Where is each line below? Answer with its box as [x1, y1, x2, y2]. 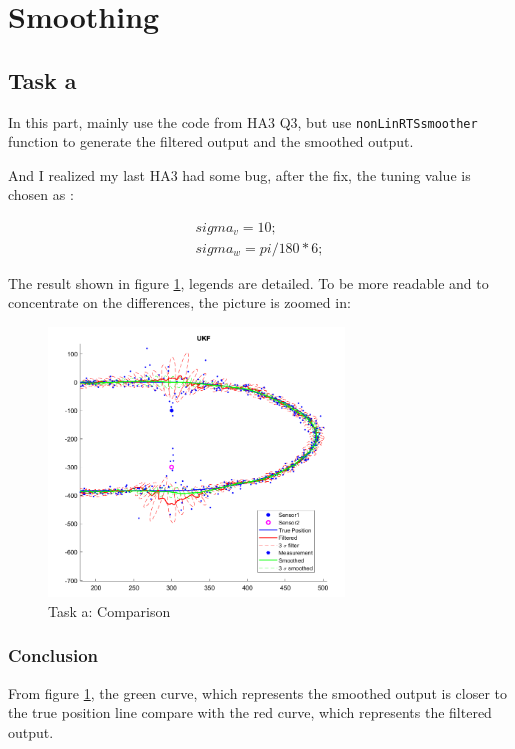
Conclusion [8, 643, 98, 668]
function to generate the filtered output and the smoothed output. [8, 131, 414, 152]
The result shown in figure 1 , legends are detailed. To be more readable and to [8, 272, 489, 293]
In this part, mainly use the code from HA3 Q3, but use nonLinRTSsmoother [8, 111, 478, 132]
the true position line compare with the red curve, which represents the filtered [8, 702, 492, 723]
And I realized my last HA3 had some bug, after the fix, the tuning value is [8, 164, 471, 185]
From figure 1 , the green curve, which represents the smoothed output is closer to [8, 682, 507, 703]
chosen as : [8, 184, 74, 205]
